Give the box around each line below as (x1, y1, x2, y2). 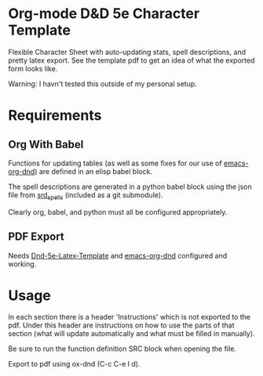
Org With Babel (8, 138, 84, 151)
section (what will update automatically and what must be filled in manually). (8, 329, 255, 338)
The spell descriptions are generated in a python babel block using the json (8, 182, 253, 191)
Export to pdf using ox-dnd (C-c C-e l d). (8, 360, 141, 369)
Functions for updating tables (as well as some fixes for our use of (8, 158, 222, 168)
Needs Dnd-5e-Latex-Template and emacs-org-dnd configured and (8, 251, 228, 260)
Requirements (8, 107, 102, 125)
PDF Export (8, 230, 64, 244)
